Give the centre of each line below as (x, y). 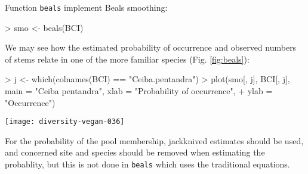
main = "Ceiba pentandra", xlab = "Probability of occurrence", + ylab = (139, 91)
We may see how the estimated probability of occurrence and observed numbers (151, 47)
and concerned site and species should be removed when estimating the (135, 152)
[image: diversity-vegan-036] (65, 122)
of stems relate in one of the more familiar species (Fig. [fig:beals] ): (127, 59)
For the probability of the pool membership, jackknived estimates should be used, (154, 140)
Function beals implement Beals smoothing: (86, 7)
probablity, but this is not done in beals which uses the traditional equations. (147, 164)
